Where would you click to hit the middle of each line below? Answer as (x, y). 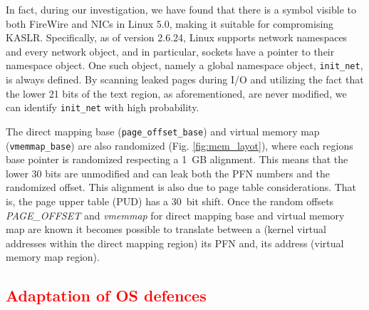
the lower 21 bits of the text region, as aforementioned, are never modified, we (176, 93)
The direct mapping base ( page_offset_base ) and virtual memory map (163, 131)
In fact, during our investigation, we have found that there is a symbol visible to (181, 9)
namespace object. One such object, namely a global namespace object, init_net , (184, 65)
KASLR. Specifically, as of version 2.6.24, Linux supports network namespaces (177, 37)
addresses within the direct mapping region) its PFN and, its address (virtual (175, 243)
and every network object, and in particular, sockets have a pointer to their (170, 51)
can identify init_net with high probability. (103, 107)
